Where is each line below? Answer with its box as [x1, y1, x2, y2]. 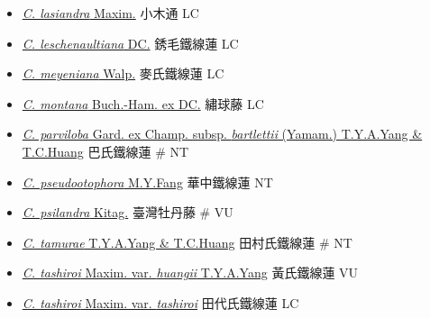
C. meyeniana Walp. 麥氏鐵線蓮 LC [22, 64, 224, 83]
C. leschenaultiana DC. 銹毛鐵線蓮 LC [22, 33, 239, 52]
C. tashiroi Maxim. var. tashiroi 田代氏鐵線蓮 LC [22, 293, 299, 312]
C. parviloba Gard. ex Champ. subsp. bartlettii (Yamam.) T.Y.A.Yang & [22, 124, 423, 143]
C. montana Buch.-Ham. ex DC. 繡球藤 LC [22, 94, 264, 113]
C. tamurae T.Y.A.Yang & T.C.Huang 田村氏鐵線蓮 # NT [22, 232, 352, 251]
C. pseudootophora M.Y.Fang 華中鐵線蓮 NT [22, 172, 273, 191]
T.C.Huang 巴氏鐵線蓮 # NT [22, 141, 189, 160]
